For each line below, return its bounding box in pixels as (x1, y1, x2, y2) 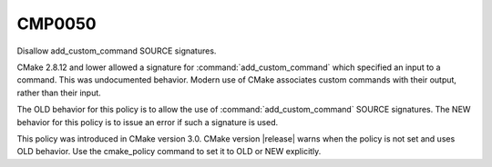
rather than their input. (16, 87, 102, 98)
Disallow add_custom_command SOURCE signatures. (16, 45, 217, 56)
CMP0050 (16, 14, 97, 34)
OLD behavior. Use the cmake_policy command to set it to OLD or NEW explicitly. (16, 146, 322, 157)
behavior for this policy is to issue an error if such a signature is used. (16, 116, 279, 127)
